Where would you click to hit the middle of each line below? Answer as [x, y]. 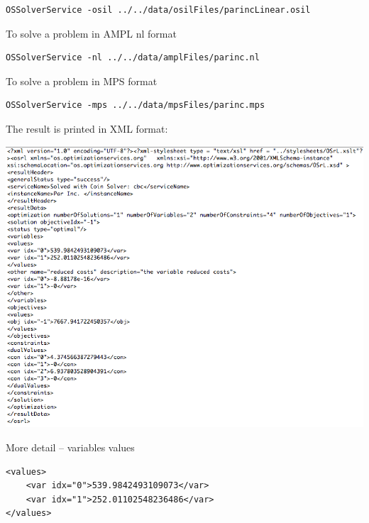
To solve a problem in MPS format [82, 81]
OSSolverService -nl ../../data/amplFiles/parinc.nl [133, 58]
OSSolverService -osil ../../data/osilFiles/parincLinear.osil [158, 10]
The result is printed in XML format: [87, 128]
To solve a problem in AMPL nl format [91, 33]
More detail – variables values [70, 447]
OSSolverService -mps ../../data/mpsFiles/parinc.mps [136, 105]
